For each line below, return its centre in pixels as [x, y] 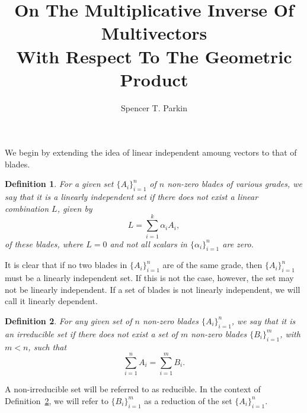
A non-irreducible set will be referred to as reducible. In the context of [133, 389]
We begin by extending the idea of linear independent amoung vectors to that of [151, 152]
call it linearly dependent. [51, 301]
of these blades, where [44, 243]
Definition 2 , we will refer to [57, 400]
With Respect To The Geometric [154, 56]
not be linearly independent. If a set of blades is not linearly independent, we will [153, 289]
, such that [47, 346]
